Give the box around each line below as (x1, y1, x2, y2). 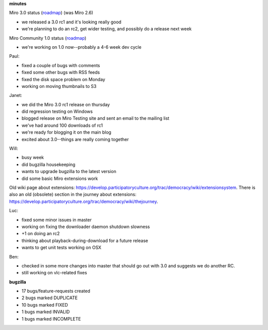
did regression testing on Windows (21, 108, 93, 114)
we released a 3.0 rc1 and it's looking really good (21, 19, 122, 25)
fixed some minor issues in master (21, 217, 92, 223)
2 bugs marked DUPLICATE (21, 295, 78, 301)
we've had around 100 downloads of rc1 (21, 122, 103, 128)
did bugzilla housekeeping (21, 162, 75, 167)
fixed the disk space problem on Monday (21, 76, 105, 82)
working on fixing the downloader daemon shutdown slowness (21, 224, 150, 230)
